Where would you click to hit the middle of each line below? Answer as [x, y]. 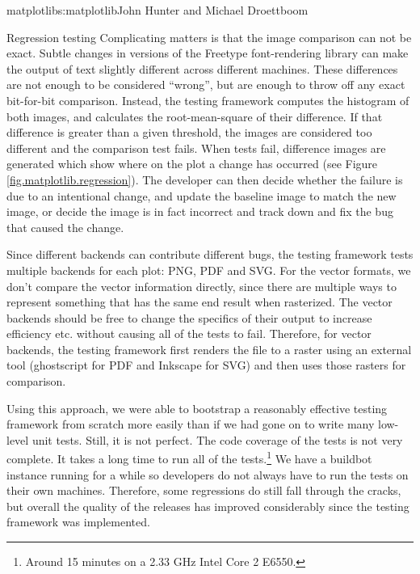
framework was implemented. [78, 522]
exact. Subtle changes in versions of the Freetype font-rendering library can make [208, 53]
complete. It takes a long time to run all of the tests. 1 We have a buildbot [189, 458]
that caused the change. [65, 227]
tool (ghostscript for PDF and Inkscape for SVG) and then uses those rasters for [206, 365]
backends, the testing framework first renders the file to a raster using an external [209, 349]
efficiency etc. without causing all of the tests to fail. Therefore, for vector [189, 333]
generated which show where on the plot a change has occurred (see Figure [192, 164]
